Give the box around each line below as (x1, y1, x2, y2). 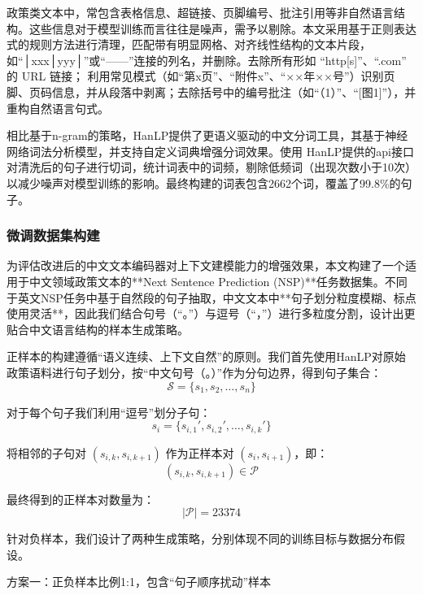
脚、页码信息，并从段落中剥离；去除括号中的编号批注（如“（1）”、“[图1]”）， (7, 83, 405, 100)
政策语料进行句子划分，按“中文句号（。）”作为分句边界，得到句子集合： (7, 363, 382, 380)
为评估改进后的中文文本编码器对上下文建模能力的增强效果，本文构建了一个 (7, 257, 405, 274)
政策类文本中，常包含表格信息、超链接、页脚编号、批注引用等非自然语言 (7, 4, 394, 20)
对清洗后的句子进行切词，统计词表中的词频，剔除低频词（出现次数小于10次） (7, 159, 416, 176)
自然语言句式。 (28, 99, 109, 116)
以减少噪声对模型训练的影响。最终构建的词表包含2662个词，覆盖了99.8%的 (7, 174, 401, 191)
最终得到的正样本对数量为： (7, 490, 155, 507)
